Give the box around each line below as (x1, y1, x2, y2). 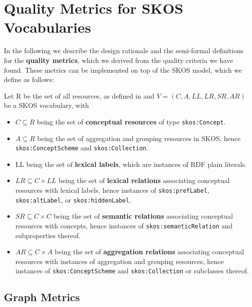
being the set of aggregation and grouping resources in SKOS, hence (37, 133, 241, 143)
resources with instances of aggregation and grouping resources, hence (15, 256, 224, 266)
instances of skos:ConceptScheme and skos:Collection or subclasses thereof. (15, 266, 249, 276)
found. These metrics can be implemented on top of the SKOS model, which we (4, 64, 242, 75)
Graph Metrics (4, 289, 80, 305)
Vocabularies (4, 17, 91, 37)
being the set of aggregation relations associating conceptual (55, 246, 244, 257)
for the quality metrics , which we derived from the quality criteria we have (4, 55, 233, 65)
